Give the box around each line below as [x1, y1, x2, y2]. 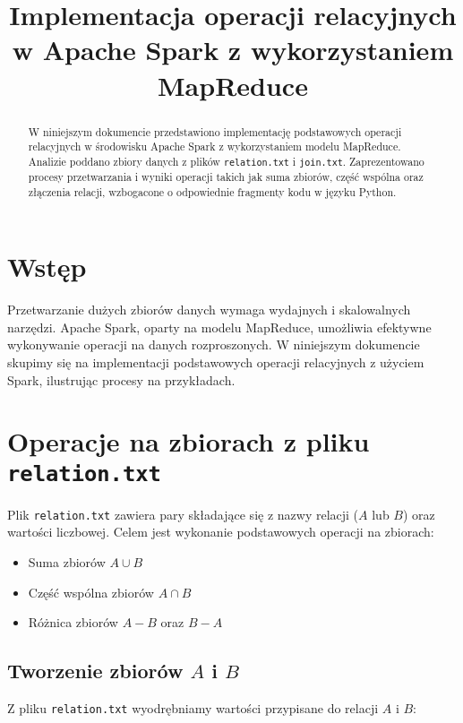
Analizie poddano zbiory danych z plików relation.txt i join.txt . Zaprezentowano [28, 153, 424, 168]
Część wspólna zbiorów [28, 582, 154, 601]
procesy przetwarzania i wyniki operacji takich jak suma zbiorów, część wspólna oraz [28, 169, 424, 184]
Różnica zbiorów [28, 613, 118, 632]
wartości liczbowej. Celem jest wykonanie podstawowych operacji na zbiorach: [7, 522, 434, 541]
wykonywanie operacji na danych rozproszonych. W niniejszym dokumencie [7, 335, 420, 354]
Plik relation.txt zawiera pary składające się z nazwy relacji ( [7, 504, 359, 523]
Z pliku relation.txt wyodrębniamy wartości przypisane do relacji [7, 698, 379, 717]
